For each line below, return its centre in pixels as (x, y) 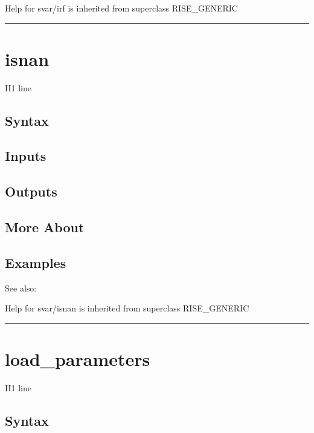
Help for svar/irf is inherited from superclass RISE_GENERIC (121, 8)
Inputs (26, 156)
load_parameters (78, 359)
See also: (21, 288)
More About (45, 227)
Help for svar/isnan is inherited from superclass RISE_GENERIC (127, 308)
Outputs (31, 191)
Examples (36, 262)
